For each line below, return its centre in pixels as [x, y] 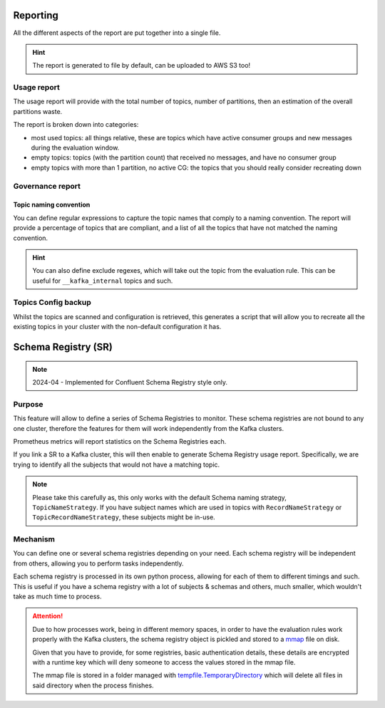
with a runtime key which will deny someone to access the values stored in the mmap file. [164, 662]
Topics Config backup [52, 303]
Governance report [47, 186]
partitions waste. [38, 111]
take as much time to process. [58, 596]
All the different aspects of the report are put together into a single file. [117, 33]
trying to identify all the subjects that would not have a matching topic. [117, 464]
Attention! [48, 616]
